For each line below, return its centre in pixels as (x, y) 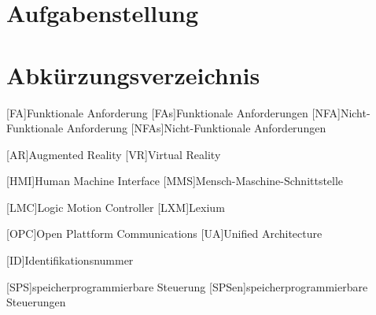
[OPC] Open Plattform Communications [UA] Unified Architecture (164, 233)
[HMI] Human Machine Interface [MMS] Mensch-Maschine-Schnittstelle (175, 181)
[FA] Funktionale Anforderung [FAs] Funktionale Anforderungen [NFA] (173, 112)
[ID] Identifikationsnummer (70, 260)
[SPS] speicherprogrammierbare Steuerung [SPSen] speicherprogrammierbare (187, 286)
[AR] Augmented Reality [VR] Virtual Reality (114, 154)
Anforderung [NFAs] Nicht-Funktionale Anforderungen (196, 128)
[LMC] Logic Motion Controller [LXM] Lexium (116, 207)
